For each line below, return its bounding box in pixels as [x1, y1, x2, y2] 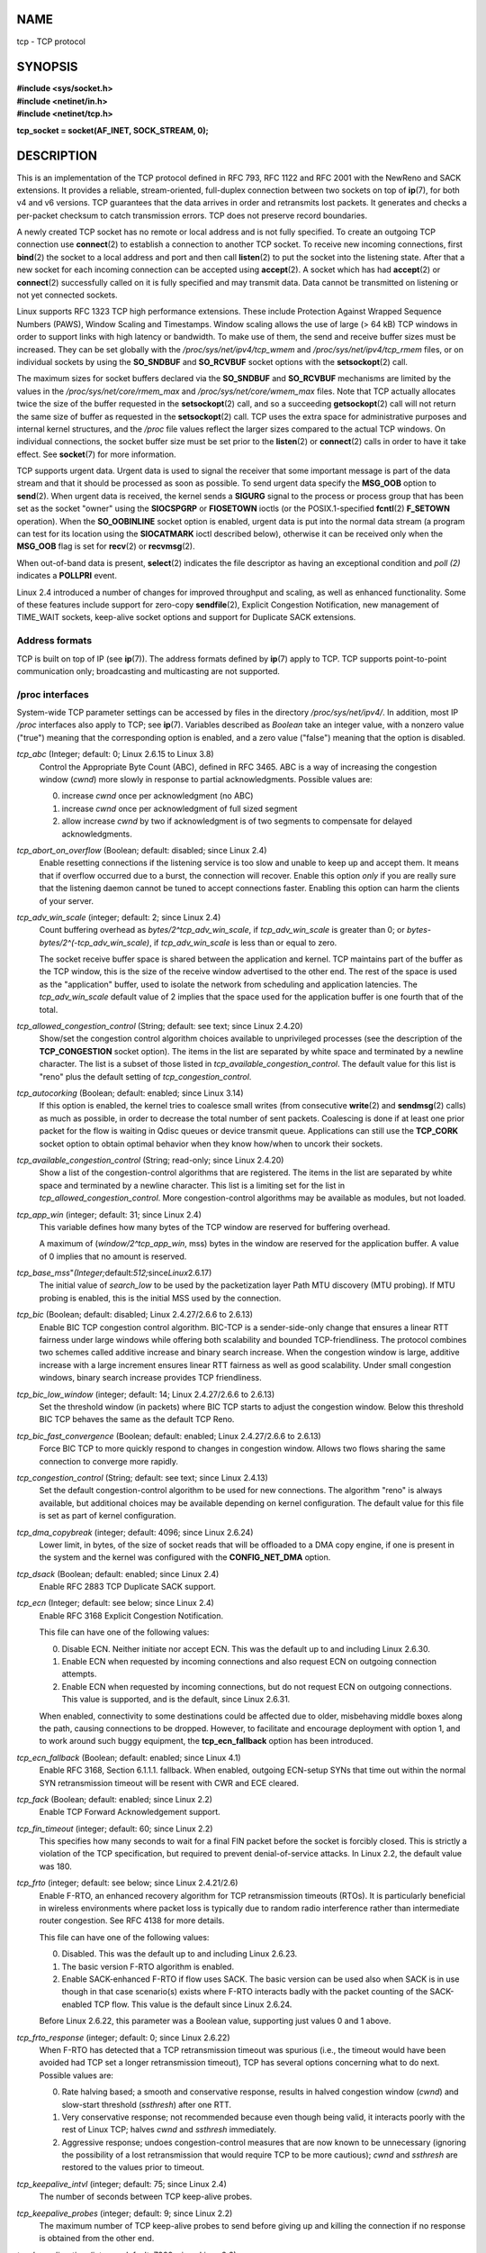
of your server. [39, 895, 94, 906]
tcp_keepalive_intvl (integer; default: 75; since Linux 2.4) [16, 2178, 227, 2189]
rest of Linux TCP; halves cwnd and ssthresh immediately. [61, 2124, 276, 2135]
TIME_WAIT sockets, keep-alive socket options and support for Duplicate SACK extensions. [16, 612, 356, 623]
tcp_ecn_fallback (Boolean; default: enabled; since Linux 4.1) [16, 1752, 242, 1763]
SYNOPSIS [16, 59, 78, 75]
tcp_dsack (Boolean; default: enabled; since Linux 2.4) [16, 1568, 220, 1579]
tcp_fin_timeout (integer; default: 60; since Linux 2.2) [16, 1823, 213, 1834]
